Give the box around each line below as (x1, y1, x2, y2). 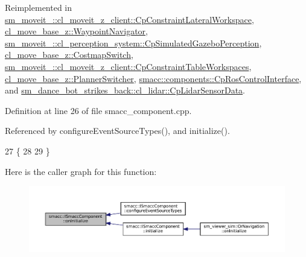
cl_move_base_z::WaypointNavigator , (5, 25, 148, 37)
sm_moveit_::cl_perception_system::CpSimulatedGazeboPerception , (5, 36, 262, 49)
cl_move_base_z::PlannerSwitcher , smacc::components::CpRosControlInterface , (5, 72, 302, 84)
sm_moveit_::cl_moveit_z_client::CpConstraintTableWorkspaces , (5, 60, 252, 72)
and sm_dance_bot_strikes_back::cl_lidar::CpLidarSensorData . (5, 84, 245, 97)
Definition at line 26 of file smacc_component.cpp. (5, 104, 192, 116)
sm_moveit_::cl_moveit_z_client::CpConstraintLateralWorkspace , (5, 13, 254, 25)
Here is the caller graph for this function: (5, 165, 157, 177)
